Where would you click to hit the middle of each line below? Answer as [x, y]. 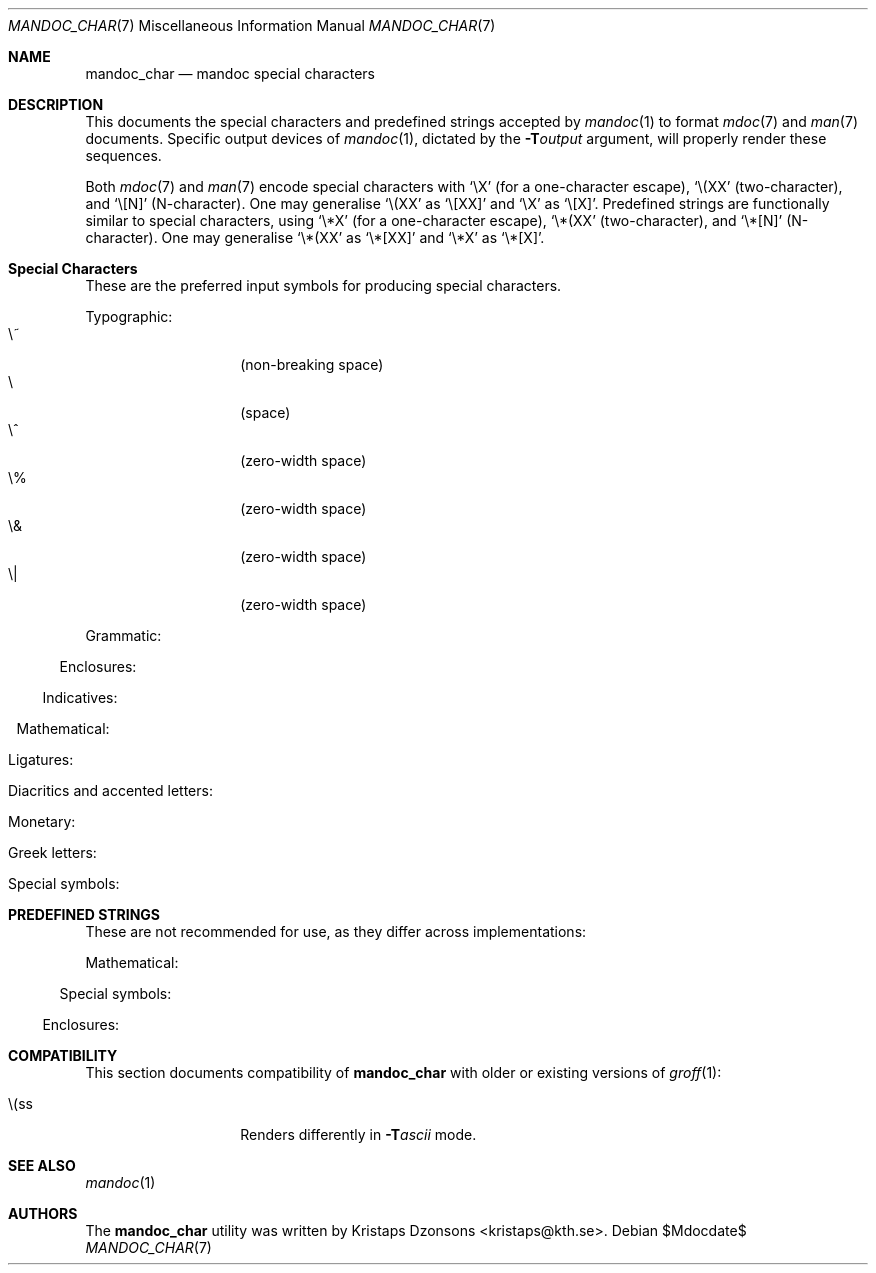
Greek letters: [52, 852]
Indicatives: [80, 697]
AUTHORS [43, 1213]
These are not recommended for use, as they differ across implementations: [336, 931]
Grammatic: [123, 635]
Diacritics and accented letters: [110, 790]
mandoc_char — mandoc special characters [230, 73]
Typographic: [129, 316]
